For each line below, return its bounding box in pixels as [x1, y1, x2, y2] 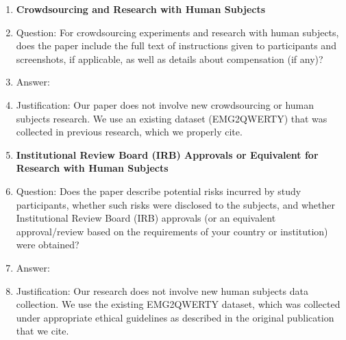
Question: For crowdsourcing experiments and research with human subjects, [16, 25, 339, 39]
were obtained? [16, 237, 79, 252]
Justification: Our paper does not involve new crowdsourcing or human [16, 97, 314, 112]
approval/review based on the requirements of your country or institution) [16, 224, 328, 238]
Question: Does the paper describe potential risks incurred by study [16, 183, 301, 198]
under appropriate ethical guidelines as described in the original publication [16, 310, 334, 324]
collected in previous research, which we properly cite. [16, 125, 243, 139]
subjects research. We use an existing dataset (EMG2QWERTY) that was [16, 111, 328, 125]
